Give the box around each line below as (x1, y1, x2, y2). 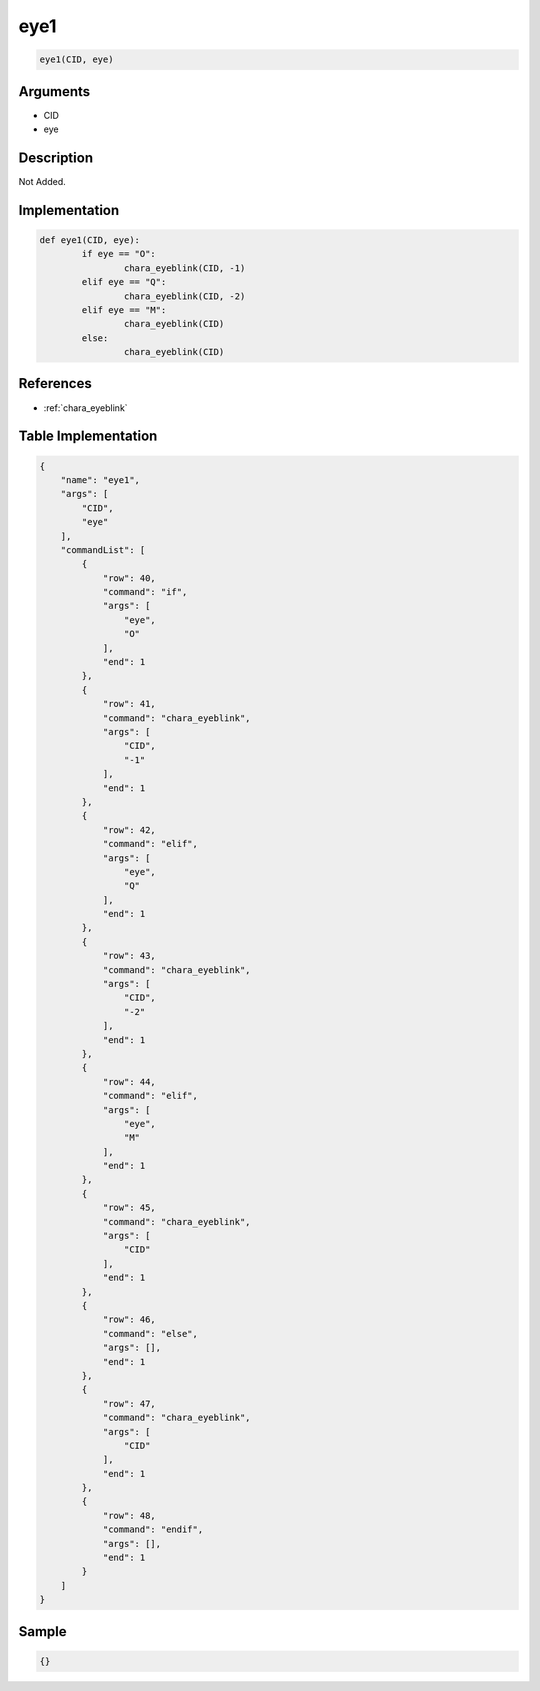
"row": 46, (102, 1314, 157, 1325)
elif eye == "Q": (81, 276, 167, 288)
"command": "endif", (102, 1524, 204, 1535)
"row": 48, (102, 1510, 157, 1521)
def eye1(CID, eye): (39, 234, 140, 245)
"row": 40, (102, 572, 157, 584)
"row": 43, (102, 950, 157, 962)
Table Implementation (18, 428, 158, 445)
